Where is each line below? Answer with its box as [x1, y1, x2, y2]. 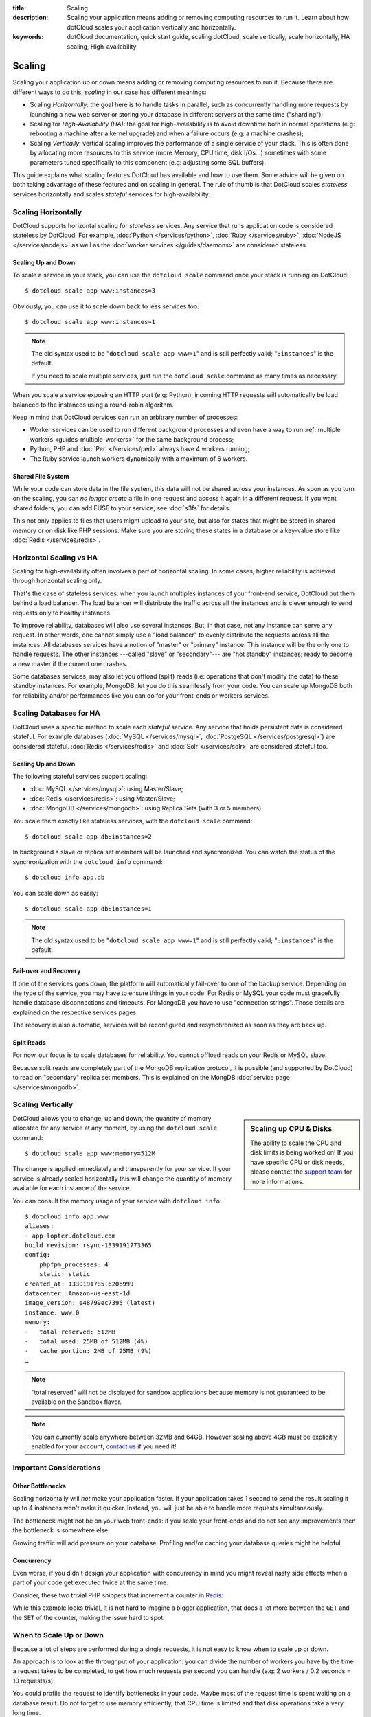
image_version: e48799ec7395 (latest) [25, 1299, 156, 1307]
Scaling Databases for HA [12, 708, 101, 718]
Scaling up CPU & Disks [250, 1124, 333, 1133]
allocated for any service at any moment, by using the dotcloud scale [12, 1124, 218, 1133]
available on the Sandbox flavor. [31, 1398, 122, 1406]
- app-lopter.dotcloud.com [25, 1231, 116, 1240]
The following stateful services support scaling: [12, 773, 148, 781]
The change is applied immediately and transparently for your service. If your [12, 1165, 232, 1173]
